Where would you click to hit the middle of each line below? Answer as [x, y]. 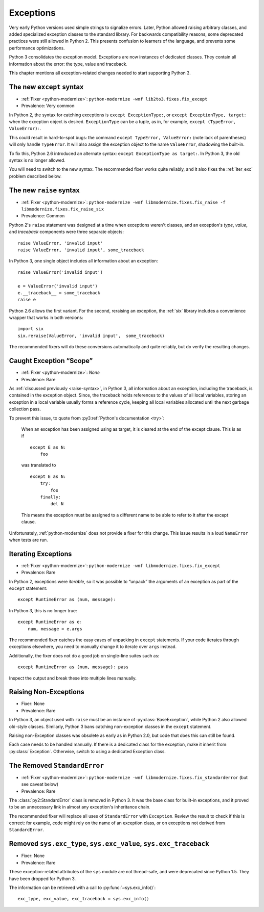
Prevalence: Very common [48, 106]
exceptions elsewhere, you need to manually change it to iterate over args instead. [93, 647]
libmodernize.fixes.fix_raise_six [63, 209]
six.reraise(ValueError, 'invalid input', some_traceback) [91, 336]
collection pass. [25, 409]
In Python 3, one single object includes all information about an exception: [84, 261]
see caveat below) [40, 784]
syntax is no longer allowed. [37, 160]
